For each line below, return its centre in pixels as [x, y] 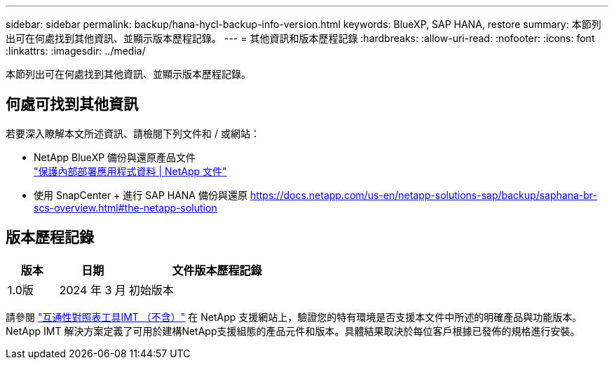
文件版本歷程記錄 [217, 270]
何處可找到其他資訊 [72, 104]
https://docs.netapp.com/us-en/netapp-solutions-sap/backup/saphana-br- [423, 195]
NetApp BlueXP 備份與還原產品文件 [115, 157]
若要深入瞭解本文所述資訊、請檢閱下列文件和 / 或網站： [133, 133]
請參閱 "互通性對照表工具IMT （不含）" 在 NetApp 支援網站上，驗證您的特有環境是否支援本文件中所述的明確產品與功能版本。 [294, 317]
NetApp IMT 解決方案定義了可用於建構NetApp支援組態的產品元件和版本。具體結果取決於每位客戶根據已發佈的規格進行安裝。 [293, 331]
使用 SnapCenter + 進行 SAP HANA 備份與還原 [141, 195]
